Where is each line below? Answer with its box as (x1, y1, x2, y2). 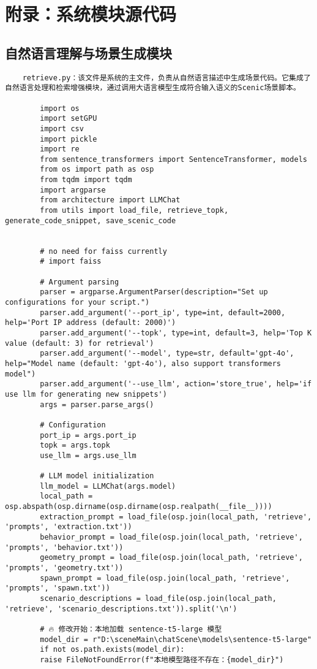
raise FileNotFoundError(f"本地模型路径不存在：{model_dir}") (40, 655, 284, 664)
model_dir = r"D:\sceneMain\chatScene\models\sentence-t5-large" (40, 635, 312, 644)
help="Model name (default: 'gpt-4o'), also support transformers (5, 359, 282, 368)
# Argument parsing (40, 277, 119, 286)
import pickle (40, 134, 97, 143)
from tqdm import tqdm (40, 175, 132, 185)
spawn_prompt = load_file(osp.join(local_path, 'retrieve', (40, 573, 290, 583)
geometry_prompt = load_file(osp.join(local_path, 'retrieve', (40, 553, 303, 562)
